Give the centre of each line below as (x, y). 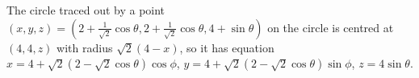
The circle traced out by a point (86, 10)
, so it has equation (227, 47)
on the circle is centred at (331, 27)
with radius (85, 47)
